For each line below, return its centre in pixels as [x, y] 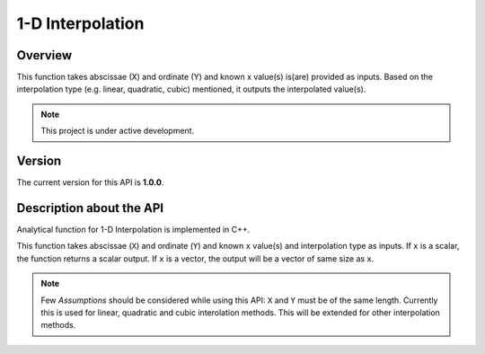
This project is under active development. [118, 131]
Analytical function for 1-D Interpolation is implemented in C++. [133, 230]
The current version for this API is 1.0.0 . [90, 182]
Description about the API [90, 208]
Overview [44, 55]
